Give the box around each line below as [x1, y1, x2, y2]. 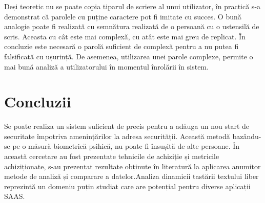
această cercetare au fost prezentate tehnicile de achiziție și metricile [4, 151, 219, 162]
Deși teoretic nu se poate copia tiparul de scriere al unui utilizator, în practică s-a [4, 1, 261, 11]
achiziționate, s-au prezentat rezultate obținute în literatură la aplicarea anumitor [4, 161, 261, 171]
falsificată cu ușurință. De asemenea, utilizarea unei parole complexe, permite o [4, 51, 253, 61]
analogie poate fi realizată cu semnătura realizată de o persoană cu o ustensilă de [4, 21, 259, 32]
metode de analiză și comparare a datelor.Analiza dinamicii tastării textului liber [4, 171, 259, 182]
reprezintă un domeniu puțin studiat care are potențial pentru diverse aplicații [4, 181, 251, 191]
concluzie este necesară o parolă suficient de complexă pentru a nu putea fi [4, 41, 239, 52]
